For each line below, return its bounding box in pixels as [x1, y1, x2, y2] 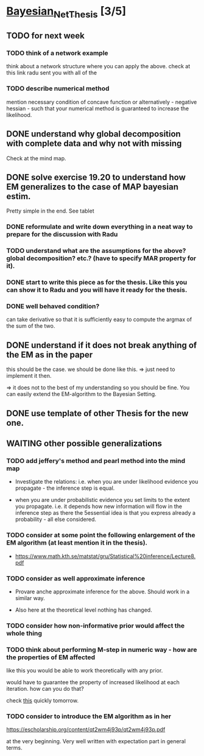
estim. [6, 191, 31, 202]
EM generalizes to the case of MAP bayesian [6, 182, 178, 192]
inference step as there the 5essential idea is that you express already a [15, 509, 196, 517]
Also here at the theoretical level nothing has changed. [15, 606, 152, 613]
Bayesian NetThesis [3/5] [6, 4, 127, 20]
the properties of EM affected [6, 653, 96, 662]
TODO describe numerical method [6, 84, 110, 93]
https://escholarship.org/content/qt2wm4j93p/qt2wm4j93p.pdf [6, 726, 166, 733]
